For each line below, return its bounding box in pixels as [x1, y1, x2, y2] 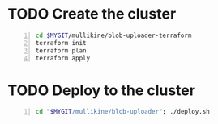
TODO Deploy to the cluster [7, 81, 196, 99]
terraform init [35, 39, 87, 47]
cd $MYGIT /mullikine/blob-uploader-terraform [35, 31, 192, 39]
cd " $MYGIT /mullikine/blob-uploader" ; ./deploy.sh [35, 108, 210, 116]
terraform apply [35, 54, 91, 62]
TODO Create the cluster [7, 5, 177, 23]
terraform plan [35, 46, 87, 55]
